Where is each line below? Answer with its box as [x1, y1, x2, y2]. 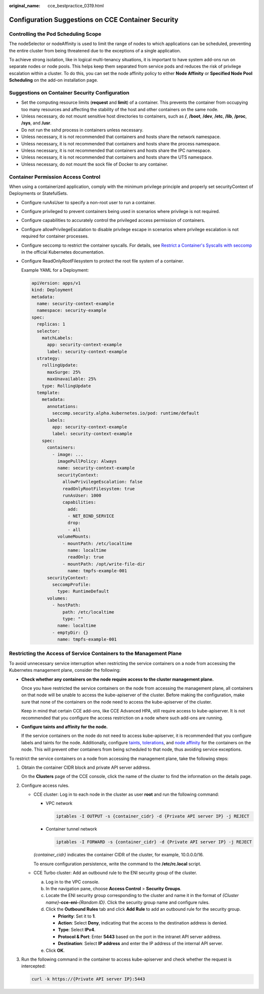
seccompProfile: [52, 582, 91, 587]
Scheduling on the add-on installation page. [9, 77, 98, 83]
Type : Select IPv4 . [58, 927, 96, 933]
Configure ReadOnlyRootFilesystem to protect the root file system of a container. [21, 258, 184, 264]
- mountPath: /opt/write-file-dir [62, 561, 145, 567]
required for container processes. [21, 233, 89, 239]
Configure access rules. [21, 782, 69, 788]
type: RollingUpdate [42, 383, 91, 389]
